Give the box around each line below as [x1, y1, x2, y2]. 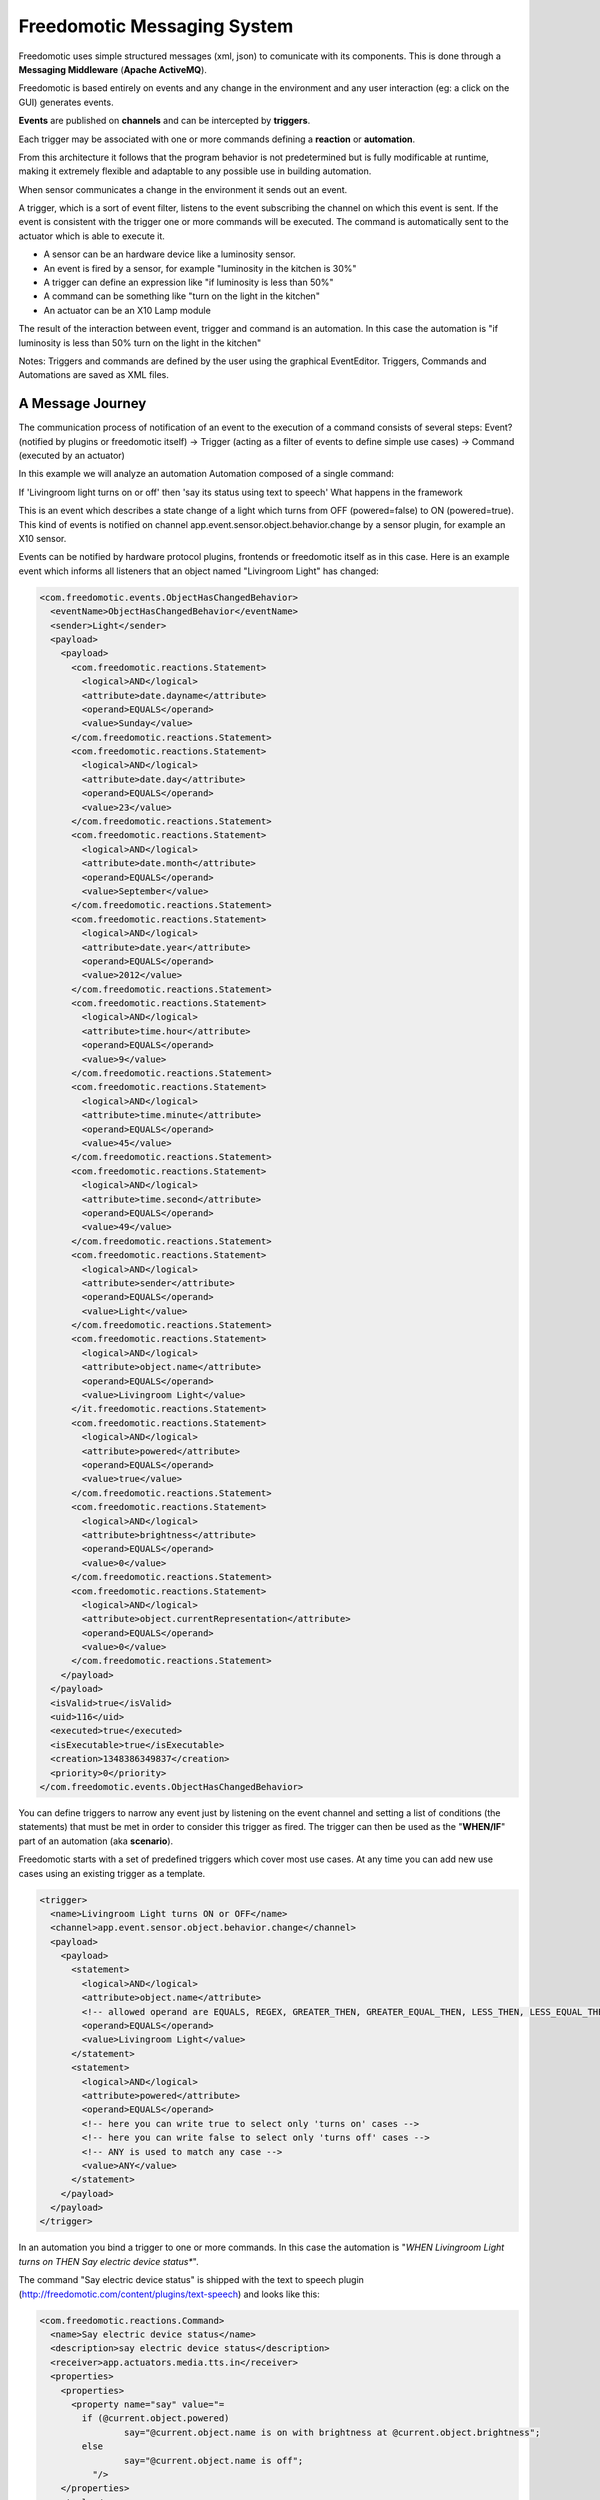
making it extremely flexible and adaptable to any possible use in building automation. [18, 165, 372, 177]
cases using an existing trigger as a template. [18, 1867, 206, 1879]
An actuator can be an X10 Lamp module [43, 304, 212, 316]
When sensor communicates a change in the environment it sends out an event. [18, 183, 348, 195]
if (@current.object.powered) [81, 2413, 230, 2424]
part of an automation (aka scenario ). [18, 1835, 174, 1847]
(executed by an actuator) [18, 450, 125, 462]
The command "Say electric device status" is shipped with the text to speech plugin [18, 2274, 365, 2286]
